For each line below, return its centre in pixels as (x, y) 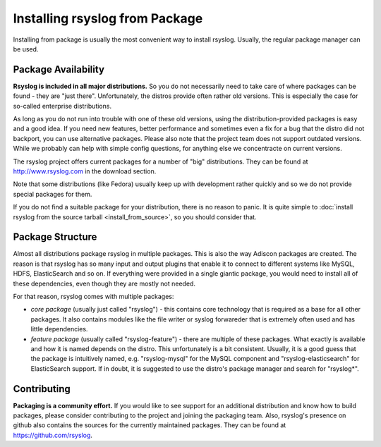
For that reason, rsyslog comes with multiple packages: (93, 296)
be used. (26, 49)
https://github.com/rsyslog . (53, 435)
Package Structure (55, 237)
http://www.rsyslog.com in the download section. (85, 171)
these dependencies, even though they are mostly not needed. (104, 283)
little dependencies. (59, 329)
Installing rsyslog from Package (108, 18)
